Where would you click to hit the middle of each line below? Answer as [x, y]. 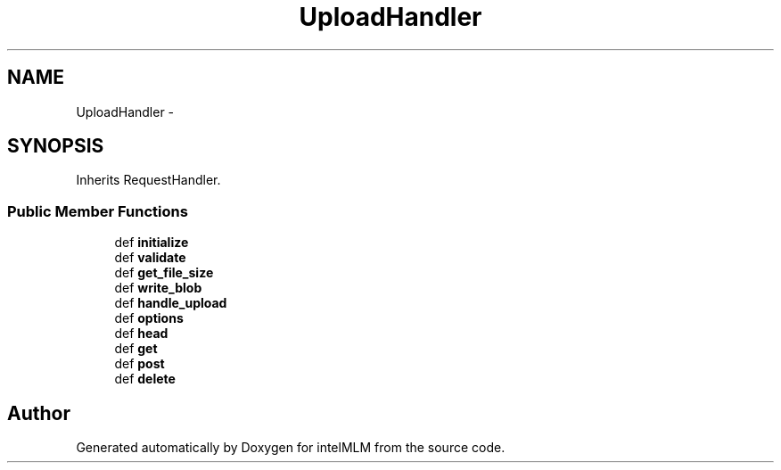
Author [39, 413]
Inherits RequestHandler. [148, 180]
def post [140, 364]
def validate [150, 258]
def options [149, 318]
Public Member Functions [98, 211]
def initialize [152, 243]
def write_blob [158, 288]
